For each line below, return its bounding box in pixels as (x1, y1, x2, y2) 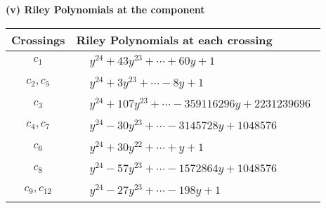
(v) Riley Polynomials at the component (6, 2, 205, 16)
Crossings (11, 31, 65, 48)
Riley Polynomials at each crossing (76, 31, 273, 48)
